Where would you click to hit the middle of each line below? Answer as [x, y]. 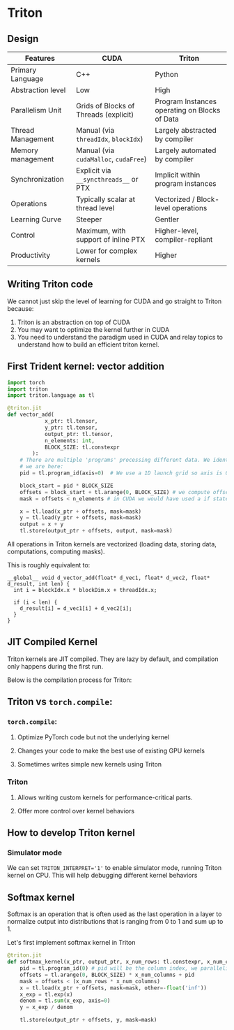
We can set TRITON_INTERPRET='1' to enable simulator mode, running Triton [115, 868]
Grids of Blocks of [106, 106]
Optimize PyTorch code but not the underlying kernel [93, 737]
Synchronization [37, 179]
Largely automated [186, 150]
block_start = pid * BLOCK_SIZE [67, 486]
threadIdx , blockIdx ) [110, 139]
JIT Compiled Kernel [52, 642]
